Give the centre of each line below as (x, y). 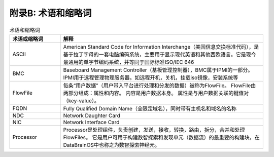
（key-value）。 (81, 100)
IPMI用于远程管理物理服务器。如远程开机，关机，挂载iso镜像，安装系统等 (151, 77)
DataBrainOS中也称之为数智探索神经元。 (111, 145)
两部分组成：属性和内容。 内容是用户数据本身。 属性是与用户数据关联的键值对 (156, 93)
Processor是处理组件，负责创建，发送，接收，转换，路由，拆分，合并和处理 (154, 130)
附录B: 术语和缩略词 (50, 13)
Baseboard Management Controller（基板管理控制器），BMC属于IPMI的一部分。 (158, 70)
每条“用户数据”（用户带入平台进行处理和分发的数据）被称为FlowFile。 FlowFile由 (160, 85)
